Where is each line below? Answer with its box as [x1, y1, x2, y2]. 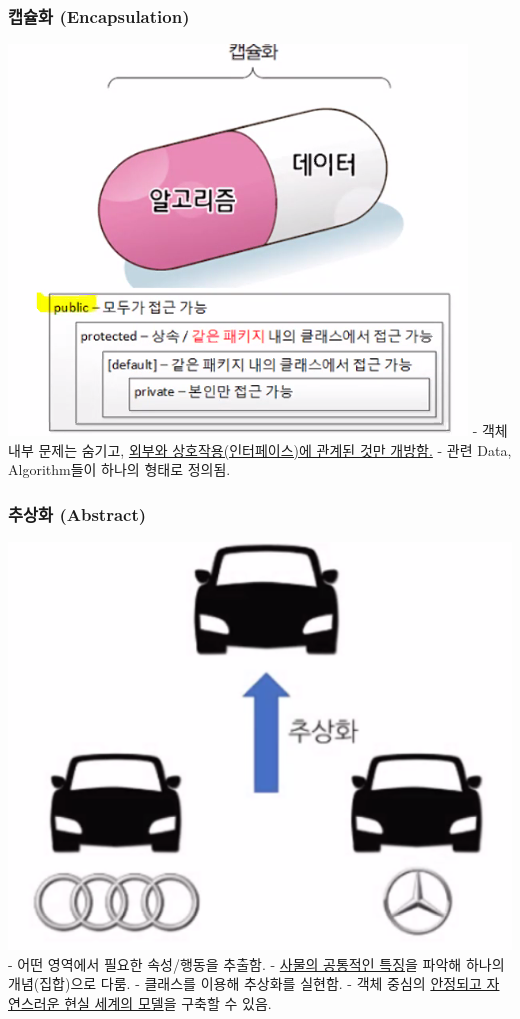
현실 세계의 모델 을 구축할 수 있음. [64, 993, 272, 1014]
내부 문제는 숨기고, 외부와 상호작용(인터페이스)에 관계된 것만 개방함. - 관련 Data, [8, 439, 512, 460]
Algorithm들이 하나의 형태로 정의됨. [8, 459, 231, 480]
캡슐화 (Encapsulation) [8, 3, 190, 28]
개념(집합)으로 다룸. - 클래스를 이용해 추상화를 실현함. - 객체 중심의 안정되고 [8, 973, 482, 994]
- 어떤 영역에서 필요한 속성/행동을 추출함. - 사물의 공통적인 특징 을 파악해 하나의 [8, 953, 505, 974]
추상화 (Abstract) [8, 501, 147, 526]
